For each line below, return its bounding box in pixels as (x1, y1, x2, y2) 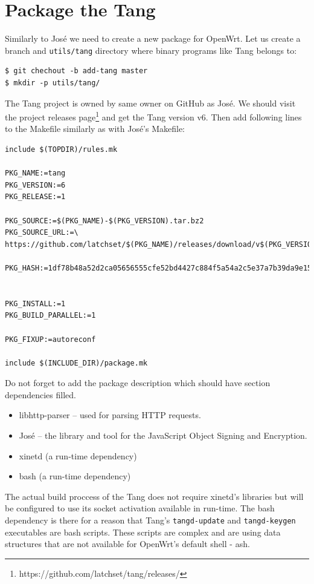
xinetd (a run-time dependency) (19, 449, 137, 462)
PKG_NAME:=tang (5, 169, 66, 178)
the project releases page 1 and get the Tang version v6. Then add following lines (5, 109, 302, 123)
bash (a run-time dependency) (19, 470, 131, 482)
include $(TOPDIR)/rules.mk (5, 145, 118, 154)
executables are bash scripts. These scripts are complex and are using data (5, 525, 281, 538)
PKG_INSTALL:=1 (5, 299, 66, 308)
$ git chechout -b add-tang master (5, 67, 148, 76)
